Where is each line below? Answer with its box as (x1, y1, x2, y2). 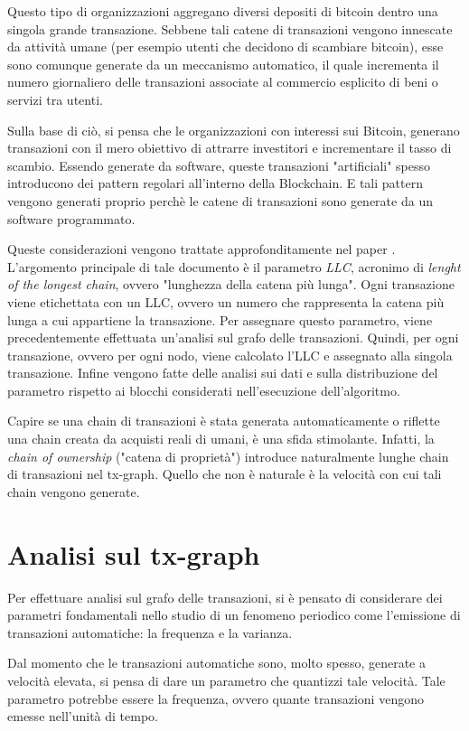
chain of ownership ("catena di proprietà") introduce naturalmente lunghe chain (7, 446, 449, 465)
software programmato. (7, 209, 136, 228)
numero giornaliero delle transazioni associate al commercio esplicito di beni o (7, 72, 438, 91)
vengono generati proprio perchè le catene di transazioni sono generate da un (7, 191, 433, 210)
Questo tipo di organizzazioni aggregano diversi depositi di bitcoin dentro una (7, 2, 438, 20)
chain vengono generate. (7, 482, 140, 501)
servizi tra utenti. (7, 89, 103, 108)
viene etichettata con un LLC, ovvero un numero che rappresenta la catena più (7, 292, 445, 311)
